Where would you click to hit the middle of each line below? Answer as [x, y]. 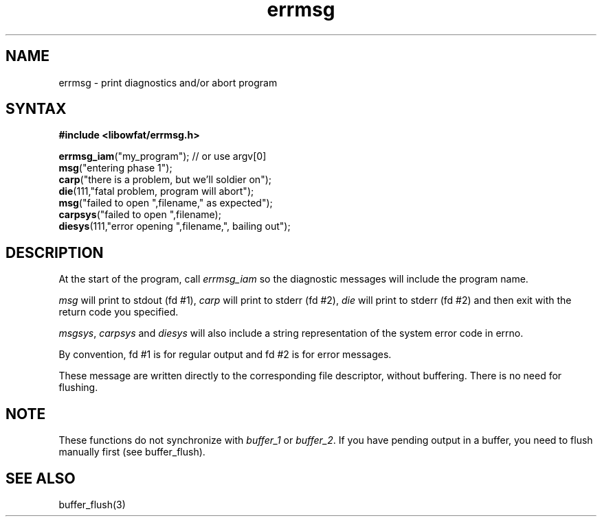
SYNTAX [36, 109]
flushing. [78, 388]
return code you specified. [119, 312]
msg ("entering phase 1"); [115, 168]
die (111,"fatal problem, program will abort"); [156, 191]
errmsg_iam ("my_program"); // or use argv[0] [163, 156]
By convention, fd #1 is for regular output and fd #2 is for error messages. [225, 355]
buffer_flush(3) [92, 504]
